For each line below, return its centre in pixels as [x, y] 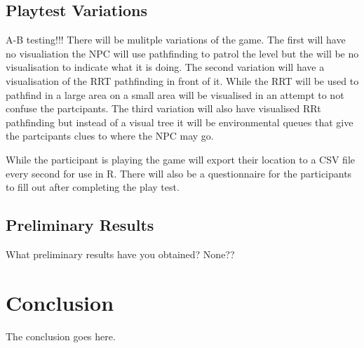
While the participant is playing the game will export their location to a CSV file [180, 159]
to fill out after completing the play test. [93, 187]
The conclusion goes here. [61, 336]
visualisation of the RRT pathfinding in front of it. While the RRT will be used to [182, 80]
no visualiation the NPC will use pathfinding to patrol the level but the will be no [182, 53]
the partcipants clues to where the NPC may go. [110, 136]
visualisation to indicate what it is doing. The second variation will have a [165, 67]
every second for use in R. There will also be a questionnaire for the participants [179, 173]
